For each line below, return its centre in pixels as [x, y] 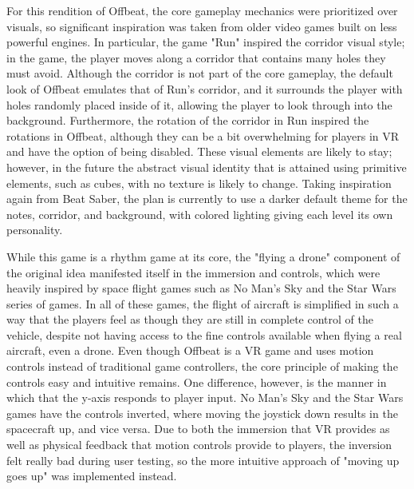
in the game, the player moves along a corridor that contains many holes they [196, 57]
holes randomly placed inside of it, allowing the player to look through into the [199, 104]
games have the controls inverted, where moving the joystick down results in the [202, 413]
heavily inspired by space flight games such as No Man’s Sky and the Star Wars [201, 288]
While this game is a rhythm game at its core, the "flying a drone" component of [203, 256]
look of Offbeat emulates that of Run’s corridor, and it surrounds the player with [205, 88]
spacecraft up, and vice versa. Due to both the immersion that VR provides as [198, 429]
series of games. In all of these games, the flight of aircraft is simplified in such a [203, 303]
